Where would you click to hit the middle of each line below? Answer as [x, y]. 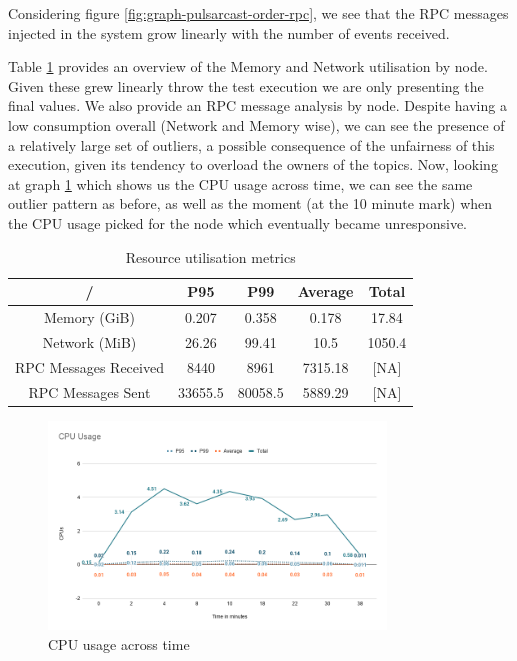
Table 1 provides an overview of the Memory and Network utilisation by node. [248, 66]
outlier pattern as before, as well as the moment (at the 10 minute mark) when [250, 203]
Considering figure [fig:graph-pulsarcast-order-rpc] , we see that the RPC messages [258, 13]
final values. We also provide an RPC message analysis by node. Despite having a [257, 105]
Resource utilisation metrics [210, 256]
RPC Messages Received [89, 366]
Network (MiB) [89, 341]
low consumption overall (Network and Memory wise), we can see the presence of [256, 124]
